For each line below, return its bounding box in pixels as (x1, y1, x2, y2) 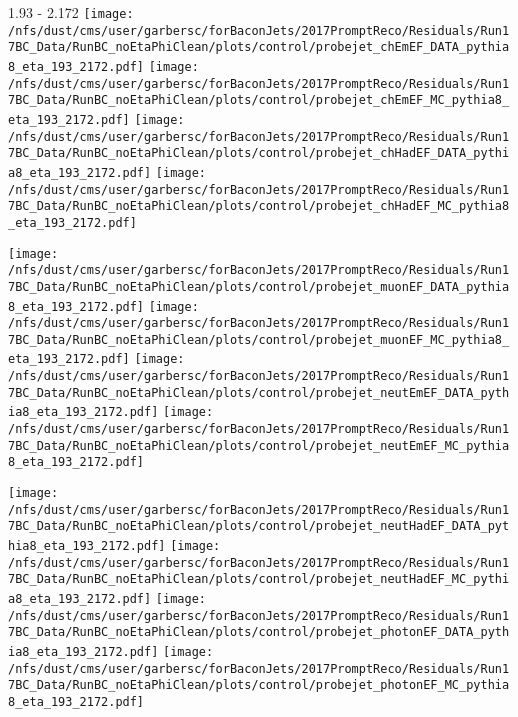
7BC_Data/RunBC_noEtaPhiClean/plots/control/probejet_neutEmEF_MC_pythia (8, 438, 510, 453)
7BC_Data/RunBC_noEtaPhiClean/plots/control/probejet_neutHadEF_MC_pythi (8, 572, 510, 587)
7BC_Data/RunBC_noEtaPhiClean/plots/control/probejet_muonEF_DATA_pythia (8, 279, 510, 294)
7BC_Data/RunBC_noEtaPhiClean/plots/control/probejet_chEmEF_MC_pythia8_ (8, 93, 510, 108)
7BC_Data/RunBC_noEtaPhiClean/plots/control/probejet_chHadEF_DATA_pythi (8, 146, 510, 161)
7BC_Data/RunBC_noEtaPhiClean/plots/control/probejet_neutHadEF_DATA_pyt (8, 519, 510, 534)
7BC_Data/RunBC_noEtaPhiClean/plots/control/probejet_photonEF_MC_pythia (8, 678, 510, 693)
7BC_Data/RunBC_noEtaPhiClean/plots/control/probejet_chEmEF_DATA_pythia (8, 40, 510, 55)
